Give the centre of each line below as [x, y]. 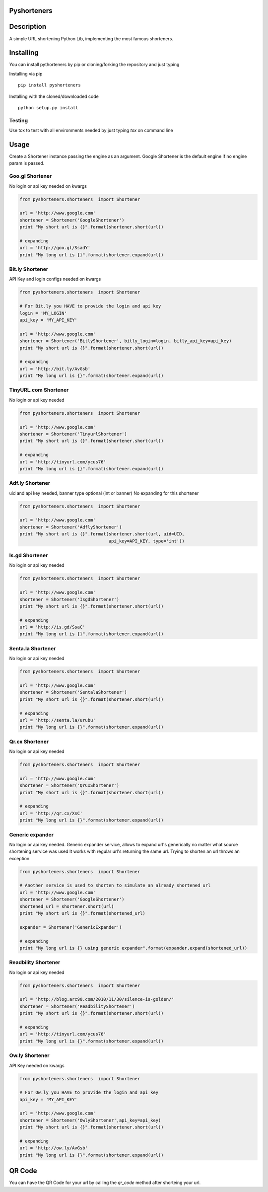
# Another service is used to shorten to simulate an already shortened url [115, 886]
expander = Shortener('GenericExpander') [71, 927]
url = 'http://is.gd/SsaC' [52, 627]
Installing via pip [26, 74]
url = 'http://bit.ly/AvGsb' [55, 369]
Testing [19, 120]
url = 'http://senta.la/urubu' [58, 720]
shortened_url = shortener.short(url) [67, 906]
